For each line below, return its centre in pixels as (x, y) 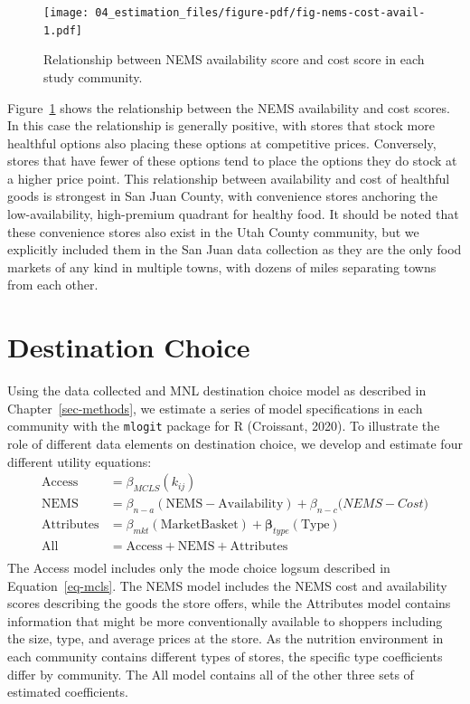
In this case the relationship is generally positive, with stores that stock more (221, 125)
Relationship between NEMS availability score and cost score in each (234, 59)
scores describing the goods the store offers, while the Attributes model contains (229, 603)
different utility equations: (80, 461)
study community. (93, 76)
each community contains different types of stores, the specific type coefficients (225, 656)
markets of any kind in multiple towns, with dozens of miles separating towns (222, 266)
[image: (66, 13)
